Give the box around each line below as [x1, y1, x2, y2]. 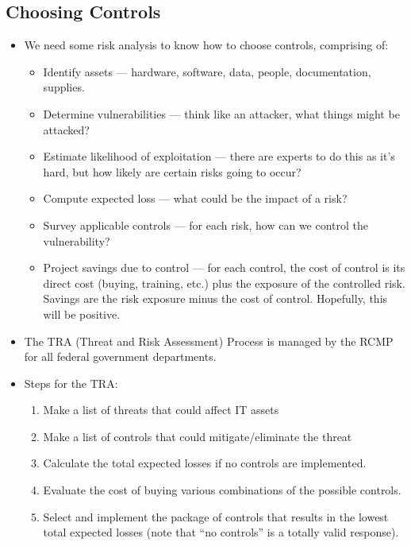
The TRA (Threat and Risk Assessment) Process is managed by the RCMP [24, 332, 394, 349]
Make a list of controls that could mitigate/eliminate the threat [43, 428, 352, 444]
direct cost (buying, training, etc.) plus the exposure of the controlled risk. [43, 274, 405, 291]
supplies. [43, 79, 85, 95]
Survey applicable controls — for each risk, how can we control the [43, 216, 369, 233]
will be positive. [43, 305, 121, 322]
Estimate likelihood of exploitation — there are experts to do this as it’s [43, 148, 395, 165]
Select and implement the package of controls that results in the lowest [43, 508, 389, 525]
